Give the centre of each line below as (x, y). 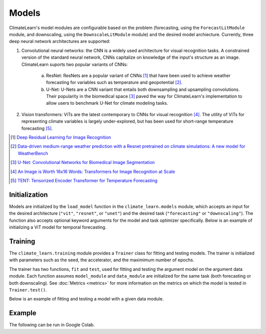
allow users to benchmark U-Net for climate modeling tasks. (107, 103)
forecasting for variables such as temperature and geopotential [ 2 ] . (114, 83)
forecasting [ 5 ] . (37, 128)
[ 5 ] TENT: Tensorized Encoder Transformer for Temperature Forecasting (84, 180)
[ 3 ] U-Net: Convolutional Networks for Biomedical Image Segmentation (83, 163)
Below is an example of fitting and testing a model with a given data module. (86, 299)
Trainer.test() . (28, 290)
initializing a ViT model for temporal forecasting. (58, 227)
